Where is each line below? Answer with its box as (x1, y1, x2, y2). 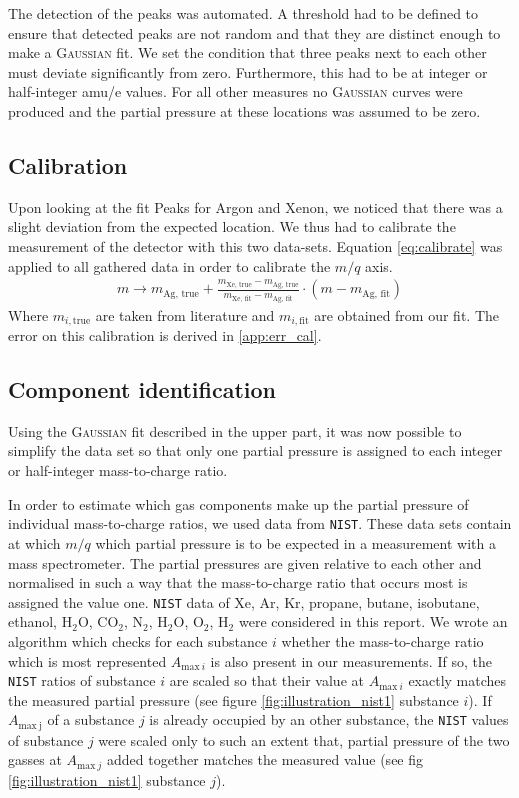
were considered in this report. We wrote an (238, 611, 508, 632)
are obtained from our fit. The (314, 304, 500, 325)
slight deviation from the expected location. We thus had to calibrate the (8, 216, 456, 237)
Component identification (8, 374, 276, 405)
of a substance (47, 709, 135, 730)
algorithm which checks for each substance (8, 630, 268, 651)
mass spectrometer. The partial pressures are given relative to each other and (8, 552, 482, 573)
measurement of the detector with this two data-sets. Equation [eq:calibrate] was (8, 235, 503, 256)
